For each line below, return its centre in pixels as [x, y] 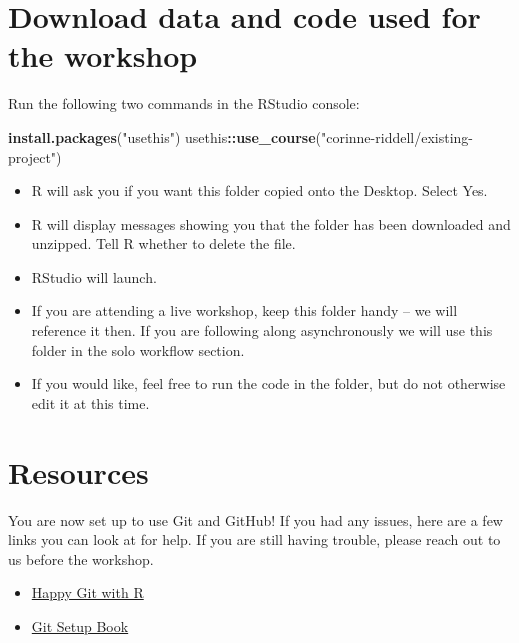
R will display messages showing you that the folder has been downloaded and [271, 223]
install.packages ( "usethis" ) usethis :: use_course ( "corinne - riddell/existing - [241, 136]
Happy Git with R [87, 592]
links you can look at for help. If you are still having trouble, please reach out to [254, 539]
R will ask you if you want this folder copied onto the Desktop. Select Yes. [259, 190]
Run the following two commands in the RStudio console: [184, 103]
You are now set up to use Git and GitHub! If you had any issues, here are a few [255, 519]
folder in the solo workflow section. [138, 349]
